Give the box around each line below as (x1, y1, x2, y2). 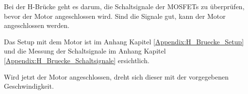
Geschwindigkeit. (4, 81, 54, 91)
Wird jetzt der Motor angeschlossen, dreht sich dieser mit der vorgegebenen (4, 71, 229, 81)
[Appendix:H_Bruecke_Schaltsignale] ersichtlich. (4, 55, 149, 65)
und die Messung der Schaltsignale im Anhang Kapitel (4, 46, 166, 56)
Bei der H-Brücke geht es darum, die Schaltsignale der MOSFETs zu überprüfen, (4, 1, 245, 11)
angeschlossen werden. (4, 20, 69, 30)
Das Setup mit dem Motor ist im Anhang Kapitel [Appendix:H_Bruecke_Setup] (4, 36, 244, 46)
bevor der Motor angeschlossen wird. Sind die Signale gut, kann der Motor (4, 11, 226, 21)
